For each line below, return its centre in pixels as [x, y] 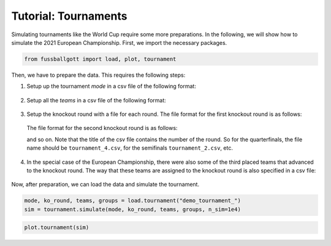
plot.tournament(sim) [57, 228]
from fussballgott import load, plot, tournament [100, 59]
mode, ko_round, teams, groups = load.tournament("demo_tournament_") [133, 201]
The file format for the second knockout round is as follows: [102, 128]
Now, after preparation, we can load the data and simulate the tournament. [105, 185]
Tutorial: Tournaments [69, 16]
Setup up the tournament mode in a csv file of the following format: [111, 86]
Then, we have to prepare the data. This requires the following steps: [98, 75]
